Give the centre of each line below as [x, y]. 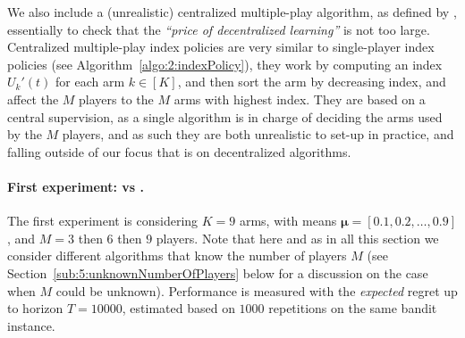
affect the [33, 99]
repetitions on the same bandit [353, 308]
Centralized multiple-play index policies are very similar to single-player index [221, 47]
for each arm [90, 82]
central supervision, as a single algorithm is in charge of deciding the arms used [225, 116]
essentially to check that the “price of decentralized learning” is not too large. [219, 29]
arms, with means [288, 221]
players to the [116, 99]
